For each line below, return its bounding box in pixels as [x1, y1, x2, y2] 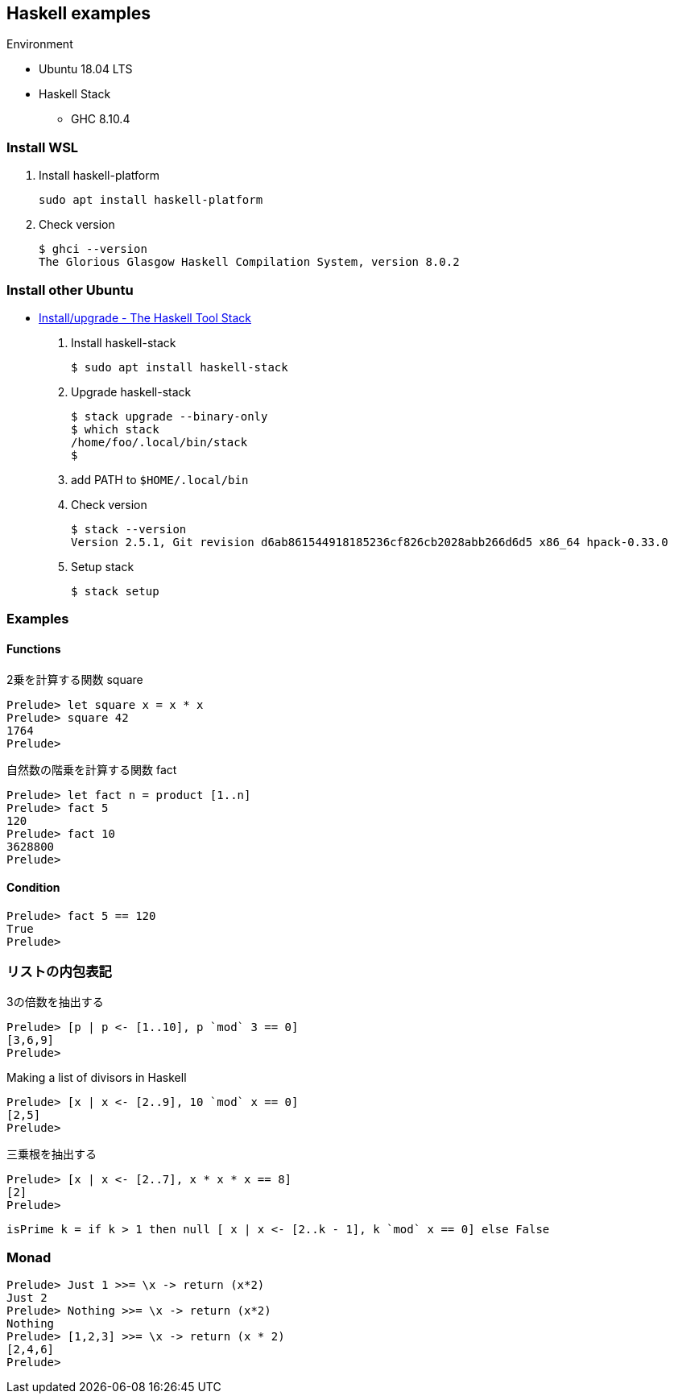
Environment [6, 37, 73, 52]
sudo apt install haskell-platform [39, 193, 263, 207]
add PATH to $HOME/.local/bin [71, 472, 249, 487]
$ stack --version [71, 522, 187, 536]
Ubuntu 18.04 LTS [39, 62, 133, 77]
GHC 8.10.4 [71, 112, 130, 126]
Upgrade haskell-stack [71, 384, 192, 399]
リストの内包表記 [6, 963, 112, 980]
